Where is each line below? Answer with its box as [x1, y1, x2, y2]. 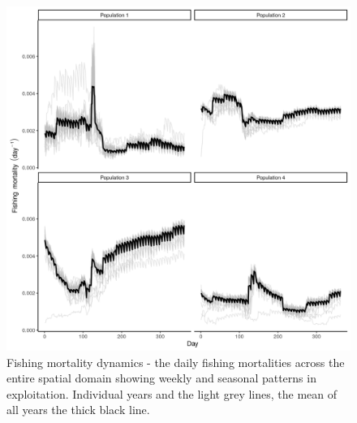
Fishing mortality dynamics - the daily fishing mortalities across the [6, 353, 345, 370]
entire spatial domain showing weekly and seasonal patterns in [6, 369, 316, 386]
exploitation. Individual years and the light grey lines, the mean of [6, 385, 338, 402]
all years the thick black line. [6, 401, 150, 418]
